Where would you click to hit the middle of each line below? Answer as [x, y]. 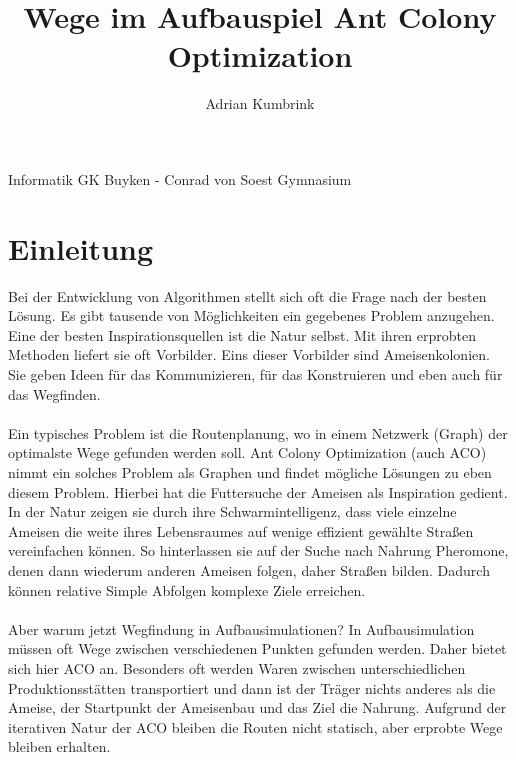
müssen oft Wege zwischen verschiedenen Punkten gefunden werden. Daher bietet [257, 648]
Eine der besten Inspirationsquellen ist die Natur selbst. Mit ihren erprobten [242, 334]
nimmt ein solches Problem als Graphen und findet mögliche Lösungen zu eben [250, 471]
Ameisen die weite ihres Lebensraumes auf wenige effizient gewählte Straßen [241, 530]
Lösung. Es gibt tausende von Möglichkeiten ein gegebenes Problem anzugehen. [251, 315]
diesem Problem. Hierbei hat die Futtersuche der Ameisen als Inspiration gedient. [258, 491]
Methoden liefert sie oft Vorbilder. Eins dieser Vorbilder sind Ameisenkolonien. [249, 354]
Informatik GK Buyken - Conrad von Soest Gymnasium [180, 178]
